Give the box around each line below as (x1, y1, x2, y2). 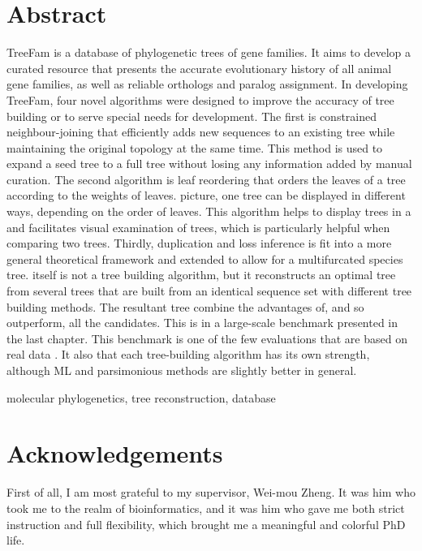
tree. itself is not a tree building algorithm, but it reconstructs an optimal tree (6, 266, 396, 283)
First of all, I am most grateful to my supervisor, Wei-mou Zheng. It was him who (6, 484, 416, 501)
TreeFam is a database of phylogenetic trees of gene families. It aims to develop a (6, 44, 411, 61)
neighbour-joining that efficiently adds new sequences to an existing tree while (6, 123, 395, 140)
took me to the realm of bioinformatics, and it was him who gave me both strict (6, 499, 405, 516)
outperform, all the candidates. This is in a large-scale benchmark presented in (6, 314, 398, 331)
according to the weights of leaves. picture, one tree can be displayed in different (6, 187, 406, 204)
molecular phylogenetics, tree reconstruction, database (6, 389, 276, 406)
